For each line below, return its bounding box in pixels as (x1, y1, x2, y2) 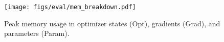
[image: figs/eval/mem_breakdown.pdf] (4, 4, 136, 11)
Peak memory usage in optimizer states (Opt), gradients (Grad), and (4, 18, 220, 28)
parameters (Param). (4, 28, 70, 38)
